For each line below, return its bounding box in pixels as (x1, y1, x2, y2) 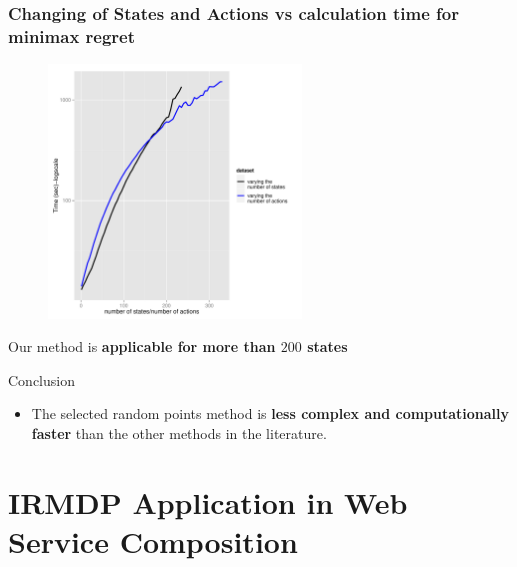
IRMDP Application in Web (8, 481, 408, 522)
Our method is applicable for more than (8, 336, 276, 357)
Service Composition (8, 520, 298, 561)
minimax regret (8, 23, 136, 48)
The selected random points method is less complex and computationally (31, 403, 510, 424)
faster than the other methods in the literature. (31, 422, 327, 443)
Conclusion (8, 369, 75, 390)
